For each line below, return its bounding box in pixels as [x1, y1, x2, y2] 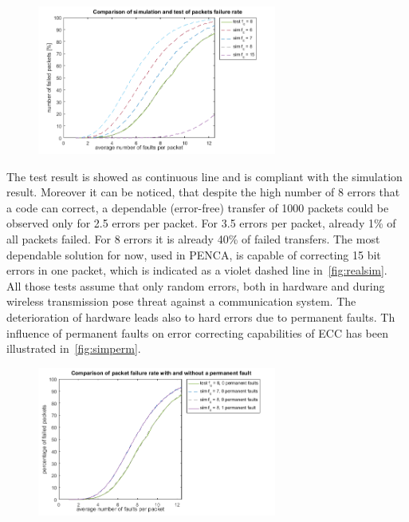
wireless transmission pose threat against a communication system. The [6, 293, 356, 310]
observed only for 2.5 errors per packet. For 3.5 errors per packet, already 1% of [6, 215, 396, 231]
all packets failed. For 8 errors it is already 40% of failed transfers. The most [6, 230, 380, 247]
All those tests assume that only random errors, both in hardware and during [6, 277, 385, 294]
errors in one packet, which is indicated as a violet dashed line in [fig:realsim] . [6, 262, 387, 279]
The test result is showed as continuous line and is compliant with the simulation [6, 168, 403, 184]
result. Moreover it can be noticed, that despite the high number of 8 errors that [6, 184, 400, 200]
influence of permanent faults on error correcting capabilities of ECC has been [6, 324, 389, 341]
